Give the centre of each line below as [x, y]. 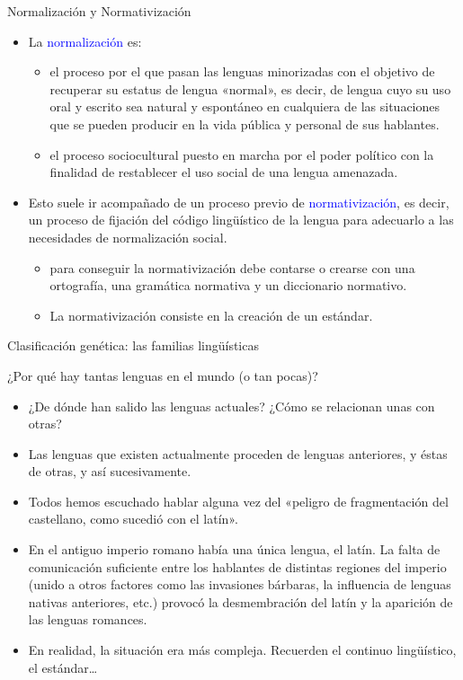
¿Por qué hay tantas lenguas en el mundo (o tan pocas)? [163, 375]
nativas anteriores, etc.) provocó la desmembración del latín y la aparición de [240, 601]
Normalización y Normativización [99, 11]
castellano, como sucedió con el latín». [133, 519]
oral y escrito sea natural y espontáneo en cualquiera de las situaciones [245, 106]
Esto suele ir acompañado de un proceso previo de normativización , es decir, [239, 202]
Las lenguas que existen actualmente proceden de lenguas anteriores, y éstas [238, 453]
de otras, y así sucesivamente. [110, 471]
